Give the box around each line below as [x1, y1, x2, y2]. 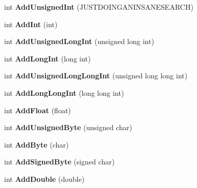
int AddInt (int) [4, 18, 58, 29]
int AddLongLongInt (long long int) [4, 87, 124, 98]
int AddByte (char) [4, 139, 69, 150]
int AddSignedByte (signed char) [4, 156, 115, 167]
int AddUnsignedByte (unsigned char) [4, 122, 133, 133]
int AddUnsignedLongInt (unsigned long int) [4, 36, 155, 47]
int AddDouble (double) [4, 173, 85, 184]
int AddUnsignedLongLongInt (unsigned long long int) [4, 70, 188, 81]
